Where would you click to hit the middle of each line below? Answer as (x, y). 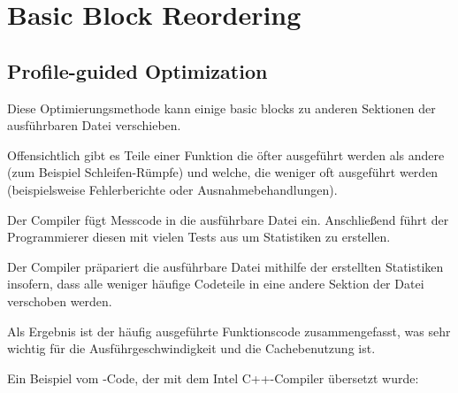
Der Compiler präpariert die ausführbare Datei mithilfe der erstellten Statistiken (225, 266)
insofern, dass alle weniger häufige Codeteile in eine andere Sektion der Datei (216, 284)
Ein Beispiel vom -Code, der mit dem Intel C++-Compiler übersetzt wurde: (213, 378)
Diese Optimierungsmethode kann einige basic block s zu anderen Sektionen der (221, 108)
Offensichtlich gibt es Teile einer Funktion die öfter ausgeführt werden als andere (226, 154)
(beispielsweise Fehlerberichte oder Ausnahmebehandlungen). (172, 189)
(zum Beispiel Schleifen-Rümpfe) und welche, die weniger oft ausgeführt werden (223, 172)
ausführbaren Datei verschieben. (94, 125)
